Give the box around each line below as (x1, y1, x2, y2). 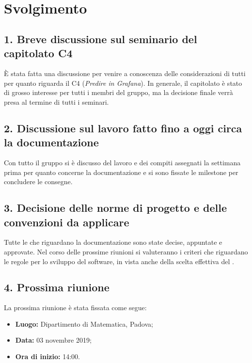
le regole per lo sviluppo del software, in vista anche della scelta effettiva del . (4, 256, 234, 266)
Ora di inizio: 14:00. (15, 351, 80, 362)
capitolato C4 (4, 46, 73, 61)
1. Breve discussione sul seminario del (4, 31, 197, 46)
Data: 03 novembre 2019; (15, 335, 92, 345)
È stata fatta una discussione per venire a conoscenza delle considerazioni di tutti (4, 68, 246, 78)
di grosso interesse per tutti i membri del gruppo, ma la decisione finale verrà (4, 87, 233, 97)
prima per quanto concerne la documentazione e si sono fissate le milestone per (4, 167, 238, 177)
